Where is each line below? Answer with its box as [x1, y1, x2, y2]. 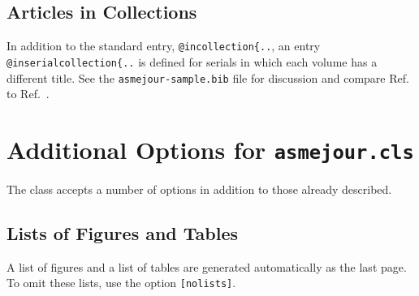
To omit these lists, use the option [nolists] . [6, 274, 236, 291]
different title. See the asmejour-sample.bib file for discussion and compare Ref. [6, 69, 409, 86]
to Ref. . [6, 85, 50, 102]
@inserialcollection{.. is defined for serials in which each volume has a [6, 53, 378, 70]
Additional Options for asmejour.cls [6, 132, 414, 165]
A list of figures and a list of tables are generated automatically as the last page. [6, 258, 407, 275]
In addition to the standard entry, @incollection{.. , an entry [6, 37, 321, 54]
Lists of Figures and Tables [6, 221, 239, 245]
